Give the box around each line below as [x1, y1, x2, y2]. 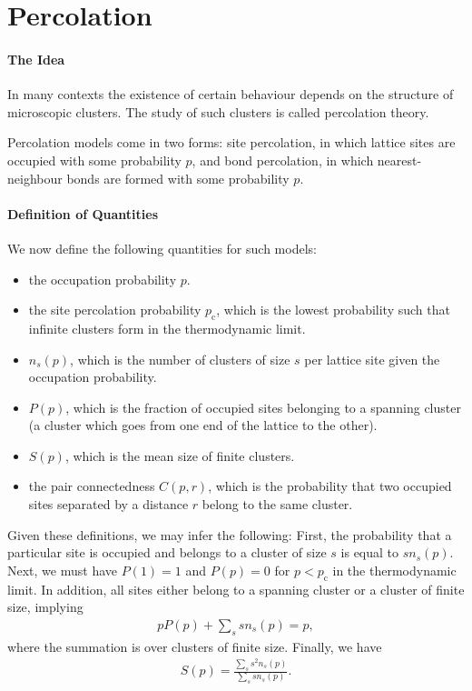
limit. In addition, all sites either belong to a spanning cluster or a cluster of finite [7, 579, 465, 598]
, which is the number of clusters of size [70, 349, 290, 368]
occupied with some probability [7, 150, 182, 169]
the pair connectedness [28, 476, 155, 496]
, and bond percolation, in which [192, 150, 374, 169]
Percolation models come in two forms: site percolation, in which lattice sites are [7, 133, 456, 152]
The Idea [7, 49, 65, 68]
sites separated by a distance [28, 495, 189, 514]
